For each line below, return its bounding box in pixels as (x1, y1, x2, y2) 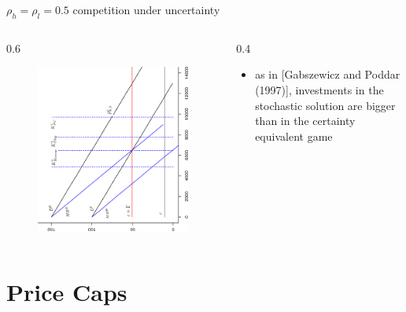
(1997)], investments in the (255, 81, 384, 97)
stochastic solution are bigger (255, 97, 396, 113)
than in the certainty (255, 112, 356, 129)
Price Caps (6, 276, 127, 308)
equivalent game (255, 127, 333, 144)
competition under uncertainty (72, 2, 220, 17)
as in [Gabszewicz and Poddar (255, 66, 400, 83)
